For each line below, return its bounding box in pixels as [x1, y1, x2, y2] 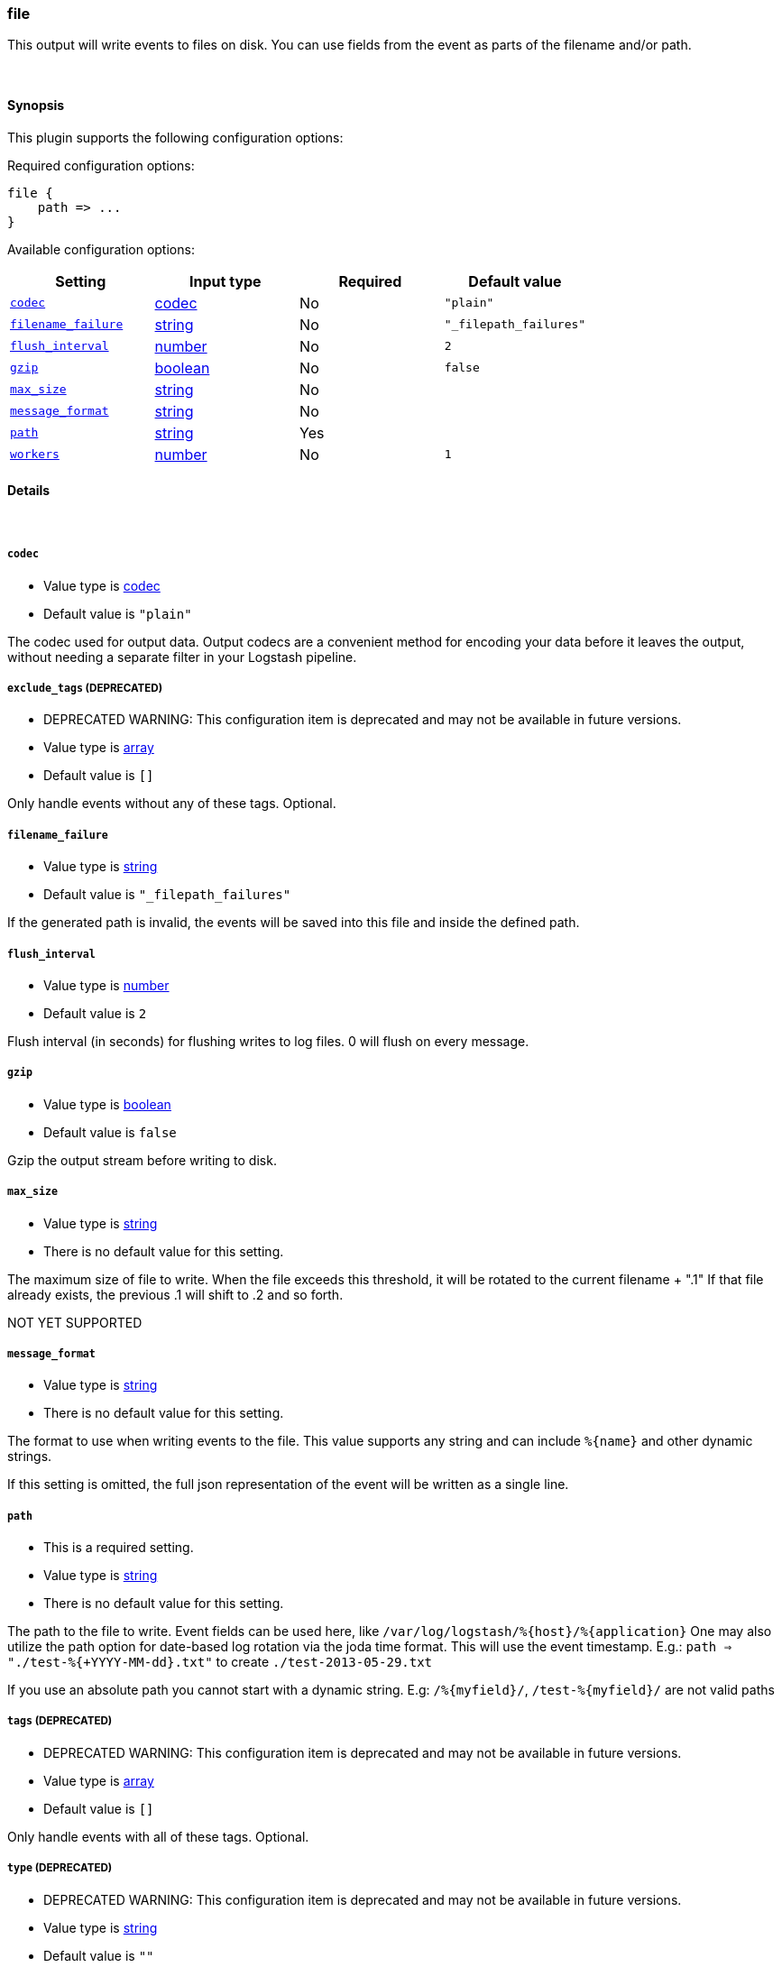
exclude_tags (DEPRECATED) [7, 681, 163, 694]
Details [7, 483, 51, 499]
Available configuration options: [7, 241, 195, 257]
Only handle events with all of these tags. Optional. [7, 1828, 309, 1844]
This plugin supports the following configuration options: [7, 129, 344, 145]
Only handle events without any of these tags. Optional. [7, 795, 336, 812]
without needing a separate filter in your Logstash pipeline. [7, 648, 357, 665]
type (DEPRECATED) [7, 1861, 113, 1875]
